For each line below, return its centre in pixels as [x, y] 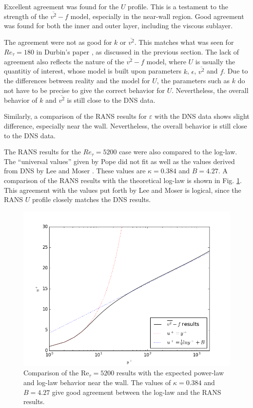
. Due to [236, 71]
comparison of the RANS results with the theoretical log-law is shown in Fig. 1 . [123, 180]
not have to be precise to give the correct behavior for [85, 90]
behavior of [21, 100]
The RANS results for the [42, 152]
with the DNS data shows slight [202, 116]
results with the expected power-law [170, 373]
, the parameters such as [193, 81]
